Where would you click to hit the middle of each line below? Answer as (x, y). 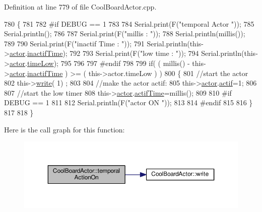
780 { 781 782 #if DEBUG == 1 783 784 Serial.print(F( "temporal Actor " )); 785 (129, 23)
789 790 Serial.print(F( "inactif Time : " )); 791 (74, 43)
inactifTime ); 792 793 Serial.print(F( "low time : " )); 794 (113, 53)
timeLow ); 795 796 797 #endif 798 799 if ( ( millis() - (108, 63)
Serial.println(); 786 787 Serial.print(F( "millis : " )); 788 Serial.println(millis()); (125, 33)
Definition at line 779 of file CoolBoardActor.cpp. (80, 7)
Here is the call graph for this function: (64, 129)
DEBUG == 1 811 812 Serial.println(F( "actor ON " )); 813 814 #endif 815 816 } (128, 102)
